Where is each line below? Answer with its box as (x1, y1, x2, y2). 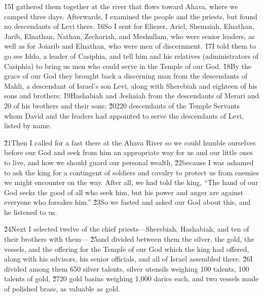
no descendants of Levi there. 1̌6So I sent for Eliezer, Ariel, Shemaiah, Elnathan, (4, 21, 254, 31)
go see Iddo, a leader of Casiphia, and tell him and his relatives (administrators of (4, 50, 258, 61)
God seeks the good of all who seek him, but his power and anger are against (4, 187, 244, 197)
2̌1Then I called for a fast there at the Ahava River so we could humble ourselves (4, 137, 256, 147)
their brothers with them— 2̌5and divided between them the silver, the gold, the (4, 234, 254, 244)
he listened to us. (4, 206, 57, 217)
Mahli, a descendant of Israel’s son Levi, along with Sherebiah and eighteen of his (4, 80, 257, 91)
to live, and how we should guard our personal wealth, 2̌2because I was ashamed (4, 157, 254, 167)
